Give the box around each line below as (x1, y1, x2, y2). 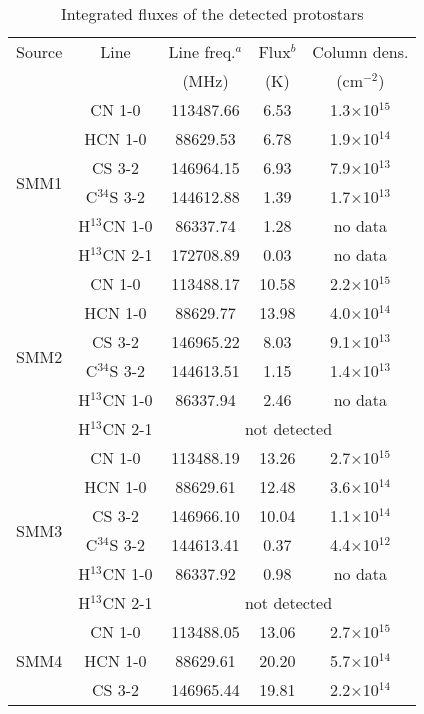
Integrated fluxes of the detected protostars (60, 2, 364, 25)
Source (16, 40, 63, 63)
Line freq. (168, 40, 236, 63)
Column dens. (312, 40, 409, 63)
